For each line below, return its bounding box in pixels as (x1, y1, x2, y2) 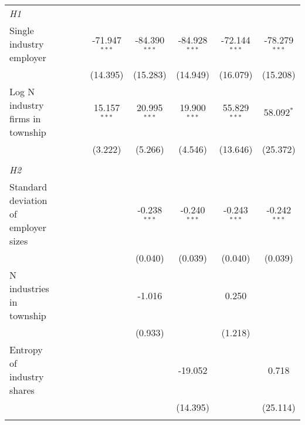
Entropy (9, 343, 43, 356)
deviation (9, 193, 48, 207)
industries (9, 282, 49, 295)
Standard (9, 180, 48, 193)
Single (9, 24, 34, 37)
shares (9, 383, 35, 397)
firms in (9, 112, 41, 125)
